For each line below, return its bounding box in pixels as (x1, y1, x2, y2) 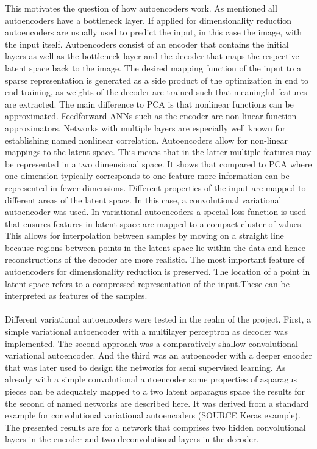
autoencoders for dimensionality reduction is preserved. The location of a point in (5, 265, 310, 278)
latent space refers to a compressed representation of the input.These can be (5, 277, 290, 290)
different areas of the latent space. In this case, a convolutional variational (5, 193, 282, 206)
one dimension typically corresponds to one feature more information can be (5, 169, 290, 182)
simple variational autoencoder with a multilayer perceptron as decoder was (5, 325, 288, 338)
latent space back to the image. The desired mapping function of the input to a (5, 61, 301, 74)
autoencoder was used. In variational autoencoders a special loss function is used (5, 205, 307, 218)
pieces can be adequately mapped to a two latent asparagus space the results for (5, 385, 305, 397)
